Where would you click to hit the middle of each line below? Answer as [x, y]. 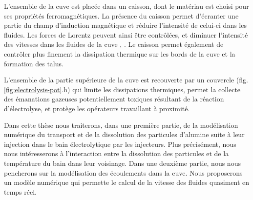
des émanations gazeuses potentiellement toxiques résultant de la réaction [114, 99]
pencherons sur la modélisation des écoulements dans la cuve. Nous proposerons [123, 172]
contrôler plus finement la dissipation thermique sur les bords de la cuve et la [120, 53]
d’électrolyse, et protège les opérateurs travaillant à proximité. [97, 108]
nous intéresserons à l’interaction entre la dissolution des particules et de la [116, 153]
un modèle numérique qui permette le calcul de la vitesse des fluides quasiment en [127, 182]
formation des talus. [34, 63]
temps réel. [20, 191]
